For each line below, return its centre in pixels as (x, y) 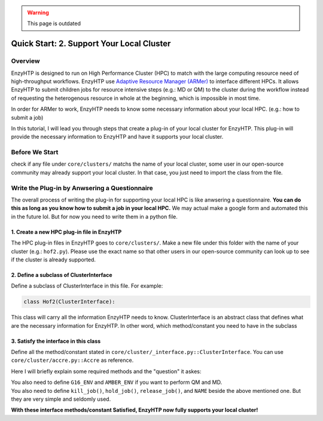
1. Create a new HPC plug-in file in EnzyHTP (66, 232)
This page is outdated (54, 23)
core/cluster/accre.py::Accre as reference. (72, 360)
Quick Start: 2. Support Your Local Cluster (91, 44)
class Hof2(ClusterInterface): (70, 302)
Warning (38, 13)
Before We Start (35, 152)
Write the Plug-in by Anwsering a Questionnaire (82, 188)
